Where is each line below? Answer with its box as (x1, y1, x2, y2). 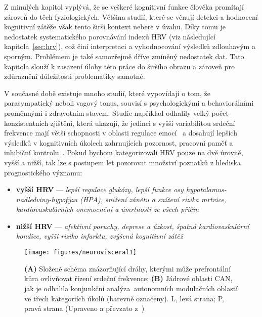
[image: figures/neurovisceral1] (24, 249, 137, 256)
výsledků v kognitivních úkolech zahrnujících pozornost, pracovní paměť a (4, 137, 233, 148)
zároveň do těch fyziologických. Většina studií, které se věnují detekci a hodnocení (4, 11, 258, 22)
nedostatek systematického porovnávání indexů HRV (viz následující (4, 31, 215, 41)
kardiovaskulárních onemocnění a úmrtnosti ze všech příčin (16, 204, 199, 214)
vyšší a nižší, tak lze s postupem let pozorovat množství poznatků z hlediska (4, 157, 241, 167)
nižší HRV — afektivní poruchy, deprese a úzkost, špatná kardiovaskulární (16, 220, 249, 231)
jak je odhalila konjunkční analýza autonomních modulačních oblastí (24, 283, 238, 293)
